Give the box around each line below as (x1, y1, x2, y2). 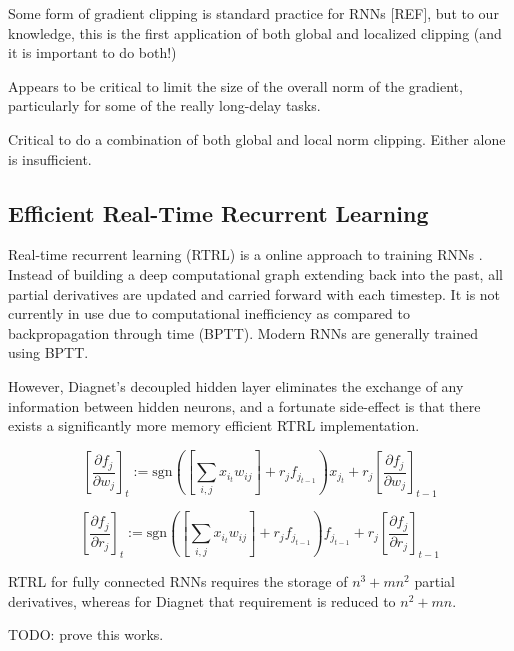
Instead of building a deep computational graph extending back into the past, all (8, 263, 503, 284)
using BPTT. (8, 342, 89, 363)
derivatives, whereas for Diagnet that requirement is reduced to (8, 590, 396, 611)
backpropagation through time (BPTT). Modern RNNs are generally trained (8, 322, 478, 343)
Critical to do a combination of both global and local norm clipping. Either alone (8, 128, 506, 149)
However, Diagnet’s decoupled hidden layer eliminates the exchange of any (8, 375, 464, 396)
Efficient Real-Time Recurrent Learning (8, 197, 429, 228)
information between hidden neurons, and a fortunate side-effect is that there (8, 395, 481, 416)
